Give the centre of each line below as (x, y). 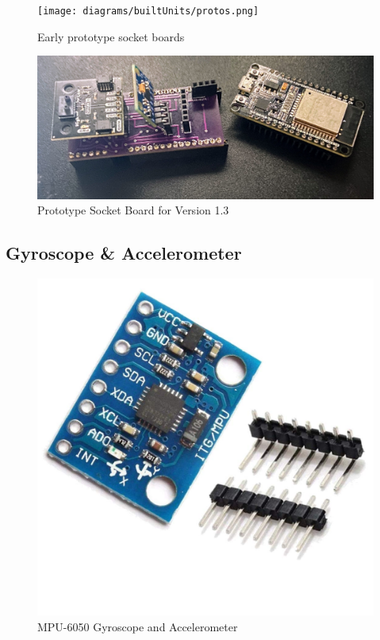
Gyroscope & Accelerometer (124, 253)
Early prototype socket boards (111, 36)
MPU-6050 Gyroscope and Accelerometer (138, 626)
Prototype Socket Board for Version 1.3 (133, 210)
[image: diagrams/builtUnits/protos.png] (148, 11)
